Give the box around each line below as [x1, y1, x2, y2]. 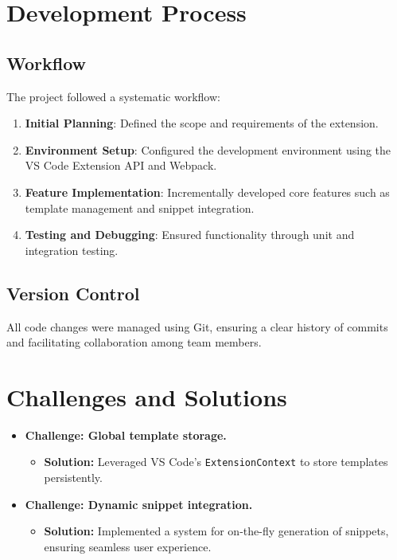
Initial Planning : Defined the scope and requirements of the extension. [25, 115, 379, 131]
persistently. [44, 469, 103, 486]
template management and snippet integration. [25, 199, 255, 216]
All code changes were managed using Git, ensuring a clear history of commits [6, 318, 388, 335]
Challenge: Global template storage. [25, 426, 227, 443]
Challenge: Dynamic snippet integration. [25, 495, 253, 512]
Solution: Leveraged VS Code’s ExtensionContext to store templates [44, 453, 388, 470]
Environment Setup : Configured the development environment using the [25, 141, 391, 158]
